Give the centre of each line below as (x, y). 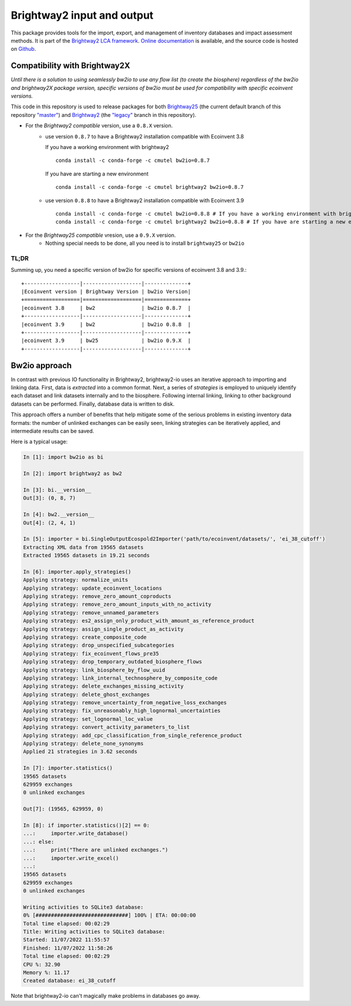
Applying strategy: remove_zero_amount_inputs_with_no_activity (117, 604)
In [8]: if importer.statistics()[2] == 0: (87, 825)
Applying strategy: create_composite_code (85, 637)
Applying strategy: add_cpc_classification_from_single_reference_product (133, 735)
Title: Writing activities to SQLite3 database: (94, 932)
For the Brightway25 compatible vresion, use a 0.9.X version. (101, 235)
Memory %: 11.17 (47, 972)
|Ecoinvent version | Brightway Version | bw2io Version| (106, 292)
